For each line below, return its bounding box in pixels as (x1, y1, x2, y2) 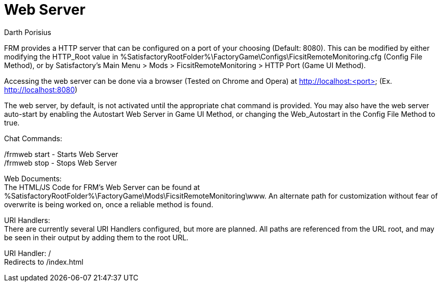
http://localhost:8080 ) (4, 85, 78, 94)
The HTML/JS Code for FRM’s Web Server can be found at (4, 182, 200, 192)
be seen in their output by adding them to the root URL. (4, 233, 189, 242)
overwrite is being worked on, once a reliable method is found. (4, 200, 214, 209)
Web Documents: (4, 174, 62, 183)
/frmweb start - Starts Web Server (4, 149, 119, 158)
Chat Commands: (4, 134, 63, 143)
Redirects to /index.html (4, 257, 83, 266)
